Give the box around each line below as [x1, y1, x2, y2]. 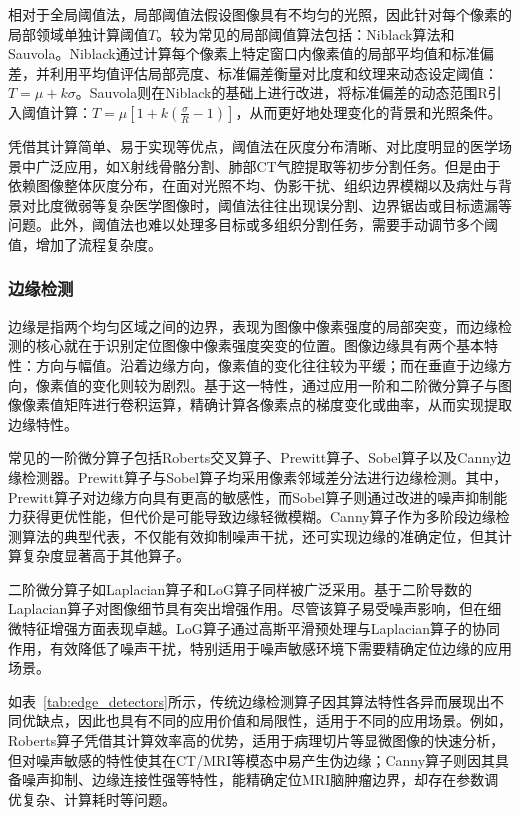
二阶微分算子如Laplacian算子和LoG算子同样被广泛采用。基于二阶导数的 [8, 578, 473, 599]
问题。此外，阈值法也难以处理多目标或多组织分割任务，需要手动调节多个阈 [8, 214, 498, 235]
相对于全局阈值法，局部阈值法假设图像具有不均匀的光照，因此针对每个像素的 [8, 4, 512, 24]
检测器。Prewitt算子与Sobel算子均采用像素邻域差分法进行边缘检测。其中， [21, 466, 508, 487]
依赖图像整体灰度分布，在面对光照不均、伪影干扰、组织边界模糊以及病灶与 [8, 175, 498, 196]
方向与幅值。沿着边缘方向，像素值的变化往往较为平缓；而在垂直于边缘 [35, 354, 498, 375]
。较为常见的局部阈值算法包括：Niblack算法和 [156, 23, 455, 44]
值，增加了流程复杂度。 [8, 233, 162, 254]
